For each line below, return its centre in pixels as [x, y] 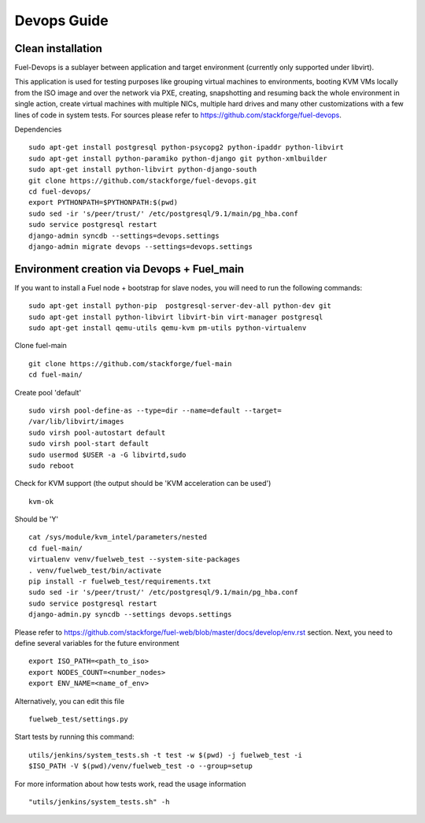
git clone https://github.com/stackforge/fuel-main [130, 363]
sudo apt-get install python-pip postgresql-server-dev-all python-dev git [180, 306]
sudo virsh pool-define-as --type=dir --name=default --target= [155, 410]
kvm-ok [41, 501]
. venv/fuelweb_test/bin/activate [95, 570]
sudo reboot [52, 465]
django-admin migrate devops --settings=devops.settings [141, 247]
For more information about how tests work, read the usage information [131, 784]
